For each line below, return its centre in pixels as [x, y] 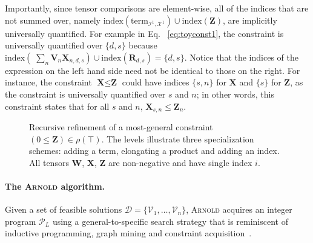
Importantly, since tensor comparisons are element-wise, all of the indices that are [157, 8]
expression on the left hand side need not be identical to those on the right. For [153, 70]
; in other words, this [235, 94]
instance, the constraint [48, 82]
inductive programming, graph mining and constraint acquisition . [128, 233]
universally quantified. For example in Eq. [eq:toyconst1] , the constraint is [144, 33]
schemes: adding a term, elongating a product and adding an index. [154, 151]
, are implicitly [250, 20]
